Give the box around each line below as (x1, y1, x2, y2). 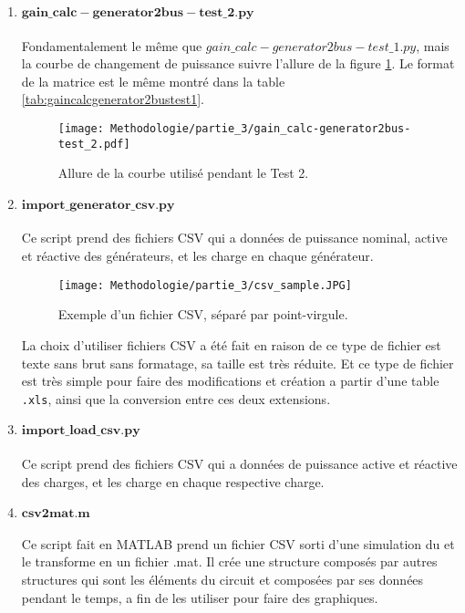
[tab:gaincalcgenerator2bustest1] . (21, 89, 204, 109)
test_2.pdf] (57, 137, 130, 151)
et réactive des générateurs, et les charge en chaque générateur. (21, 246, 374, 265)
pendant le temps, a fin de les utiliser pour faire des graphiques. (21, 587, 378, 607)
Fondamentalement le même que (21, 36, 202, 55)
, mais (416, 36, 449, 55)
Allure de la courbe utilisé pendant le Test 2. (57, 163, 309, 182)
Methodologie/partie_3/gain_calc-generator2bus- (110, 121, 411, 135)
